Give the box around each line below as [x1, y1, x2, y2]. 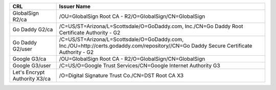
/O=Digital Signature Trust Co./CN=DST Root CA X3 [59, 72, 184, 79]
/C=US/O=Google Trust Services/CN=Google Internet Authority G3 [59, 62, 220, 69]
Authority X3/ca [12, 75, 51, 82]
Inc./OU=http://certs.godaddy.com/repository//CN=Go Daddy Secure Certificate [59, 42, 252, 49]
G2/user [12, 46, 33, 52]
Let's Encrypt [12, 69, 45, 76]
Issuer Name [59, 3, 91, 10]
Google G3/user [12, 62, 51, 69]
